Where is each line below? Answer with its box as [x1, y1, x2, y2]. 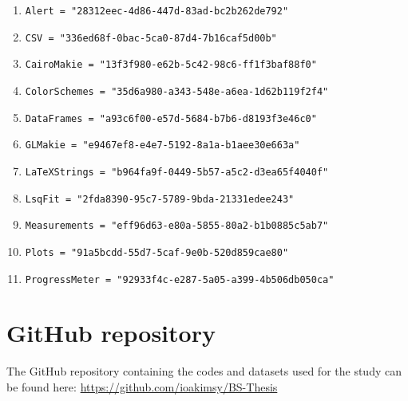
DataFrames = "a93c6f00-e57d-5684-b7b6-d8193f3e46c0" [25, 112, 317, 124]
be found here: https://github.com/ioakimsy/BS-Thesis [6, 378, 278, 395]
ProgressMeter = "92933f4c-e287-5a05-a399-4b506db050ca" [25, 273, 335, 285]
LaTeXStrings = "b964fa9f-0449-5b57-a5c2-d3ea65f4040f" [25, 166, 329, 178]
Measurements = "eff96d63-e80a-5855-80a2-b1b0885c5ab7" [25, 220, 329, 232]
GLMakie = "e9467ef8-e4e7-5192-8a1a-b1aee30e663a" [25, 140, 300, 151]
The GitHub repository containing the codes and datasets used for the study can [6, 363, 402, 379]
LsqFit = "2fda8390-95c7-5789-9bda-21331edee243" [25, 193, 295, 205]
